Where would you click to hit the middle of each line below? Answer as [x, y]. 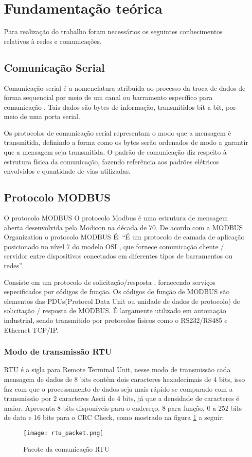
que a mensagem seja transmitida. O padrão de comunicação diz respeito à [115, 152]
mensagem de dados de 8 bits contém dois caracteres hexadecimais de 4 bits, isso [125, 379]
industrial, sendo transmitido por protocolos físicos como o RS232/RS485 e [116, 320]
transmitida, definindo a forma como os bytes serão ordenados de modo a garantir [126, 142]
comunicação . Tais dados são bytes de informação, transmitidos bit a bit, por [120, 107]
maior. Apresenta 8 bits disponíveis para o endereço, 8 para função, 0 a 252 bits [123, 407]
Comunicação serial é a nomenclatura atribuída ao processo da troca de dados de [125, 88]
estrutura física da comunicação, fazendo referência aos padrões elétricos [111, 161]
